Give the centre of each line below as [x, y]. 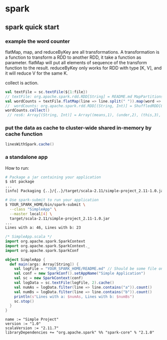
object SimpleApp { [25, 259]
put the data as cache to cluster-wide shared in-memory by [78, 128]
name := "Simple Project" [32, 320]
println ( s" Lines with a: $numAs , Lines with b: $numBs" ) [74, 297]
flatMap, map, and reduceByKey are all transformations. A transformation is [83, 52]
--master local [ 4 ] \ [31, 214]
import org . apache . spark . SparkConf [42, 250]
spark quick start [32, 27]
